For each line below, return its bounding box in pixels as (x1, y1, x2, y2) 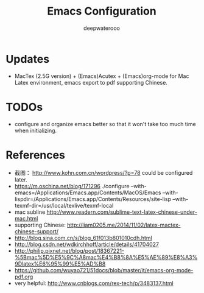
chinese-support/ (14, 227, 59, 235)
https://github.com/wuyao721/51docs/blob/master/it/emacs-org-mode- (14, 266, 194, 274)
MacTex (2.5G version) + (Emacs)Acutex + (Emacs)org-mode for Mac (14, 72, 189, 80)
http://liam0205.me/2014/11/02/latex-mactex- (67, 221, 181, 228)
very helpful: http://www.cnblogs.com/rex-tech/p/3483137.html (14, 279, 174, 287)
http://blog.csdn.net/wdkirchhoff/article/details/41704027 (14, 241, 160, 248)
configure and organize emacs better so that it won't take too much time (14, 120, 196, 127)
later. (14, 175, 28, 183)
